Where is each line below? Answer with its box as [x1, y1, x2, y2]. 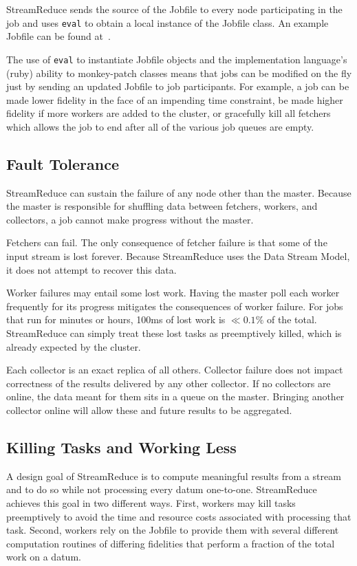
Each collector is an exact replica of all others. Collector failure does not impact [6, 362, 343, 377]
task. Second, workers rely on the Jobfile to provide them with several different [6, 523, 339, 537]
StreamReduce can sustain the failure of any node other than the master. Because [6, 185, 351, 199]
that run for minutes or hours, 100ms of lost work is [6, 312, 226, 327]
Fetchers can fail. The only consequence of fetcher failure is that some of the [6, 235, 327, 250]
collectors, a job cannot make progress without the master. [6, 212, 254, 226]
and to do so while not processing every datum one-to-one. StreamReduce [6, 482, 317, 497]
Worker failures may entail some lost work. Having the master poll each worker [6, 285, 340, 300]
